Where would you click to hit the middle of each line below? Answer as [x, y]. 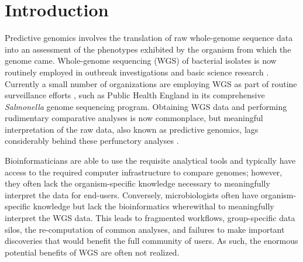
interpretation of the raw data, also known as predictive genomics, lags [132, 129]
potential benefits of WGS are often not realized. [92, 252]
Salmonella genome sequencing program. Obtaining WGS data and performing [146, 106]
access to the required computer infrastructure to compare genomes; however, [144, 172]
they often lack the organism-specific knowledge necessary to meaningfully [137, 183]
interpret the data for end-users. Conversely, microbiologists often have [132, 194]
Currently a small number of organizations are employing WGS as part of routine [151, 83]
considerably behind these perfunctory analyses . [92, 141]
